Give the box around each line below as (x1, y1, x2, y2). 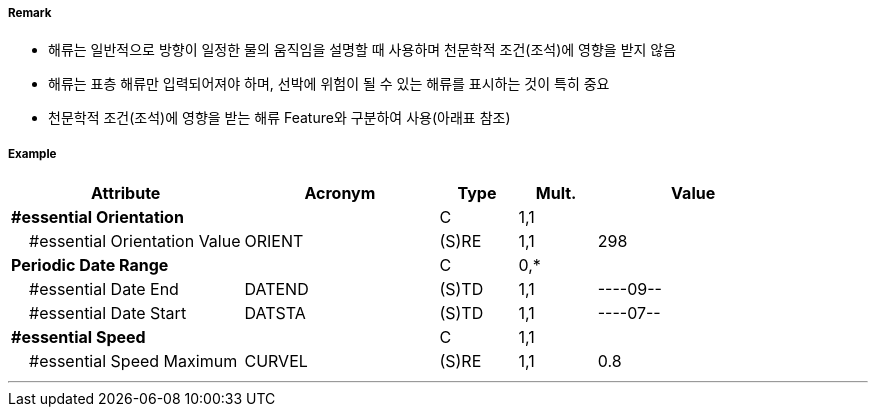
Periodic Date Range (11, 255, 169, 276)
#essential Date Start (29, 303, 187, 324)
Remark (8, 6, 52, 20)
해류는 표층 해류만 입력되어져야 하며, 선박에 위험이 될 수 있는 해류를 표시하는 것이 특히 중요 (48, 75, 610, 93)
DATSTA (244, 303, 306, 324)
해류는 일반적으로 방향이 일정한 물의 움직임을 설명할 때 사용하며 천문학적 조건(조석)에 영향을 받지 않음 (48, 41, 677, 59)
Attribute (91, 183, 161, 204)
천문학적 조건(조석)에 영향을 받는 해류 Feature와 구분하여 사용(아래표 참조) (48, 109, 511, 127)
